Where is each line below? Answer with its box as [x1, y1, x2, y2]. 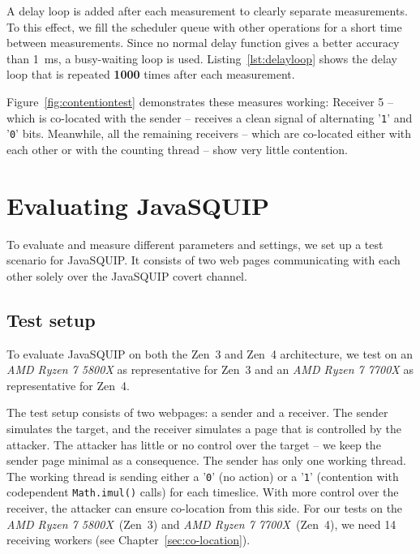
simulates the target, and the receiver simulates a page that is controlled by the [6, 419, 401, 436]
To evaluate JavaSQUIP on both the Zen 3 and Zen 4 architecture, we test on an [6, 345, 414, 362]
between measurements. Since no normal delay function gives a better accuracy [6, 34, 400, 51]
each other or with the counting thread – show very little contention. [6, 140, 349, 157]
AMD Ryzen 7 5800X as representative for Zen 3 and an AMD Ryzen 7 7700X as [6, 361, 414, 378]
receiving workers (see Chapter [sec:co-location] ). [6, 531, 251, 548]
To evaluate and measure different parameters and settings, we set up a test [6, 235, 384, 252]
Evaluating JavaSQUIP [6, 188, 269, 221]
